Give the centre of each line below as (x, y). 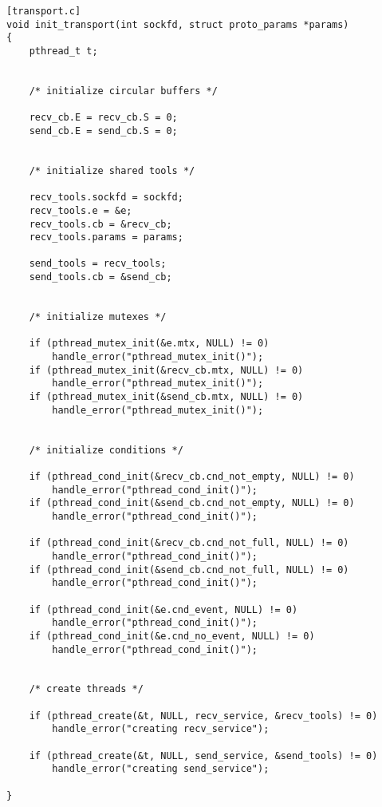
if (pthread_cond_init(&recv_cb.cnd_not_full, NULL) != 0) (189, 543)
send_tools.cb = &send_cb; (100, 277)
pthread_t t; (63, 51)
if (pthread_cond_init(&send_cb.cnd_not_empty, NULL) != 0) (192, 503)
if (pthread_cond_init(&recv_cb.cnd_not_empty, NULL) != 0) (192, 476)
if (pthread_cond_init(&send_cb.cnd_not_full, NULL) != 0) (189, 570)
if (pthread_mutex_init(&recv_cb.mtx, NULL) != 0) (166, 370)
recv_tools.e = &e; (81, 210)
